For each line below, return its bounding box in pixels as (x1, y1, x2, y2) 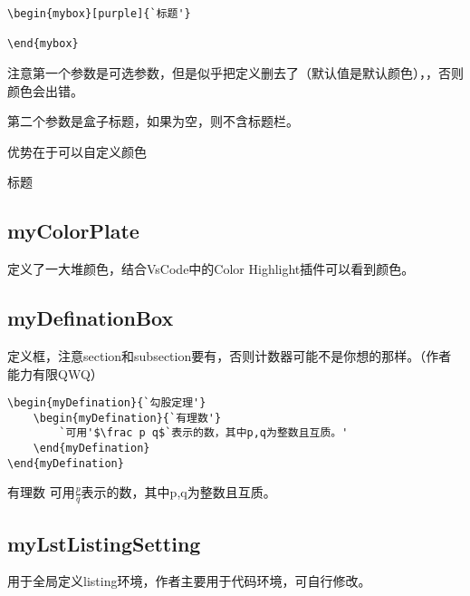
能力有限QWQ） (7, 364, 103, 383)
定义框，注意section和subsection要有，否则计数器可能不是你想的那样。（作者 (7, 346, 452, 365)
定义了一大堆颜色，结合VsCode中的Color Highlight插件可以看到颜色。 (7, 259, 415, 278)
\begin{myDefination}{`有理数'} (33, 411, 222, 425)
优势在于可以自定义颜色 (7, 142, 147, 161)
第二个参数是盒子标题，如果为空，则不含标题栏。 (7, 112, 299, 131)
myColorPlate (7, 217, 139, 245)
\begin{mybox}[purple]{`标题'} (7, 7, 191, 20)
